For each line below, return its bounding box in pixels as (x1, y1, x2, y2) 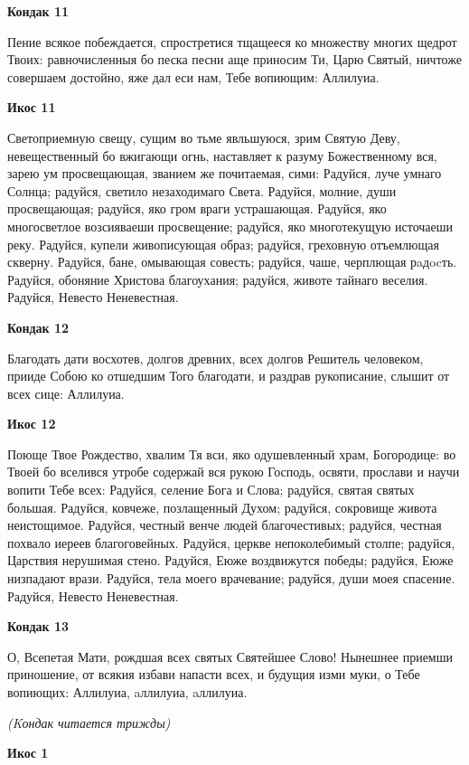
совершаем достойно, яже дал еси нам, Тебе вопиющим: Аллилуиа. (7, 67, 380, 86)
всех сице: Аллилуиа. (7, 383, 125, 402)
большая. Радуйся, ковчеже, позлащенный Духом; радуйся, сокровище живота (7, 497, 437, 516)
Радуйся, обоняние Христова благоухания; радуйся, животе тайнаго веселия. (7, 269, 428, 288)
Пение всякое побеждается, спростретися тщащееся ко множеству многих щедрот (7, 32, 457, 51)
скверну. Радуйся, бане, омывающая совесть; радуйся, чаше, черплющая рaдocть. (7, 252, 457, 271)
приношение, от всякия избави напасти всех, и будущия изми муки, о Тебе (7, 665, 420, 684)
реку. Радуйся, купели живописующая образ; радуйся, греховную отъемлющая (7, 234, 439, 253)
